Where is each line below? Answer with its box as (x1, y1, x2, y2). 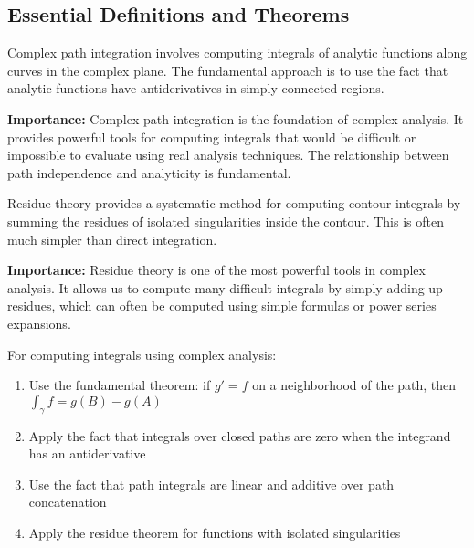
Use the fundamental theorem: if (28, 375, 211, 395)
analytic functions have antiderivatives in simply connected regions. (7, 79, 384, 98)
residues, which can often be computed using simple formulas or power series (7, 296, 437, 315)
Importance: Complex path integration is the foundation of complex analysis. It (7, 109, 464, 128)
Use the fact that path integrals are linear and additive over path (28, 474, 395, 493)
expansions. (7, 313, 71, 332)
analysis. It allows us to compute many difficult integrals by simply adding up (7, 278, 443, 297)
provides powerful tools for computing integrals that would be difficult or (7, 127, 416, 146)
